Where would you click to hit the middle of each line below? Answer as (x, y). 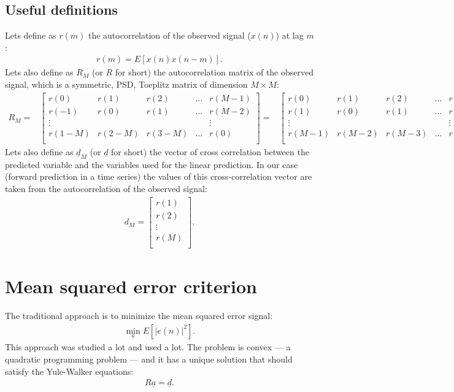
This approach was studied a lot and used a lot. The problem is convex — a (148, 347)
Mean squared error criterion (131, 286)
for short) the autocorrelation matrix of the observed (214, 72)
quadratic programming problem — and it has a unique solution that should (149, 359)
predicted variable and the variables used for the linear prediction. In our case (152, 164)
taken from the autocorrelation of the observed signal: (106, 188)
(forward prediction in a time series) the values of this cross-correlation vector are (159, 176)
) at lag (290, 35)
